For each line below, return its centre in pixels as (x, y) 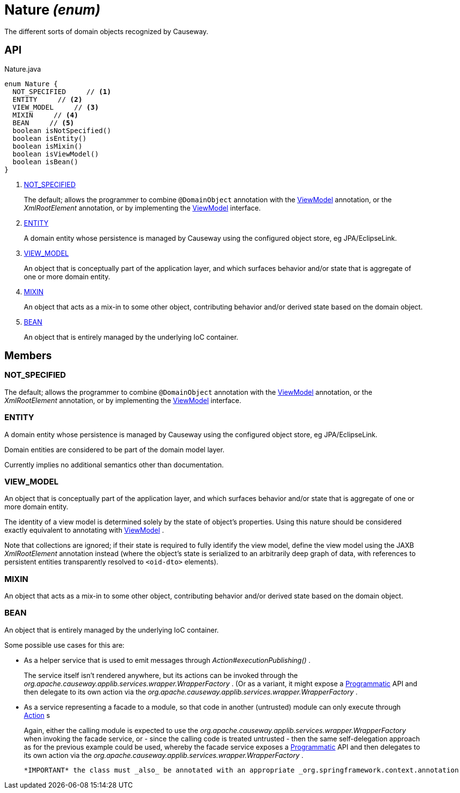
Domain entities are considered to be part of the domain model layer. (115, 449)
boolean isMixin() (47, 146)
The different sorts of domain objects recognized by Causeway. (106, 31)
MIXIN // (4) (45, 115)
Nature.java (23, 69)
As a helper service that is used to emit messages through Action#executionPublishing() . (167, 660)
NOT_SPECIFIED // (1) (62, 91)
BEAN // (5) (43, 123)
